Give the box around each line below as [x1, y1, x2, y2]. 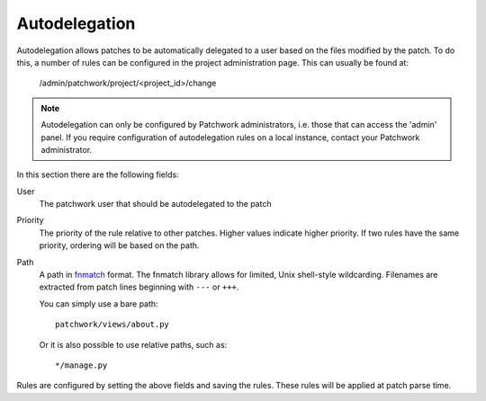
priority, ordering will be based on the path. [39, 240, 200, 251]
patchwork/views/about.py [55, 319, 170, 330]
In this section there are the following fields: [16, 169, 179, 180]
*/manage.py [55, 360, 108, 370]
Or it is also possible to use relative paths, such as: [39, 339, 228, 350]
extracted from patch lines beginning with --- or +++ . [39, 281, 239, 292]
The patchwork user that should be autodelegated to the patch [39, 199, 272, 209]
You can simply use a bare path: [39, 298, 158, 309]
